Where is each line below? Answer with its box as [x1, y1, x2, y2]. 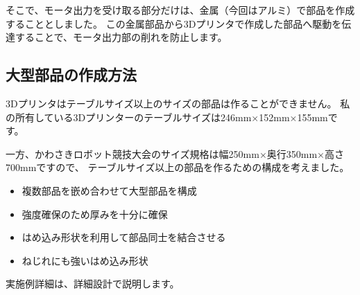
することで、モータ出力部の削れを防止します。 [15, 30, 228, 44]
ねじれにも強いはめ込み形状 [22, 253, 148, 267]
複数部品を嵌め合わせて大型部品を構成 [22, 183, 197, 197]
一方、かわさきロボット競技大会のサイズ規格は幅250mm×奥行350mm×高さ [6, 146, 345, 161]
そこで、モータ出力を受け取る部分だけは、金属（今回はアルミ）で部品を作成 [6, 3, 355, 17]
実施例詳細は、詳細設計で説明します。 [6, 276, 180, 291]
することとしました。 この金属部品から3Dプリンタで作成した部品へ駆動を [6, 16, 342, 30]
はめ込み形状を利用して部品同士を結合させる [22, 230, 226, 244]
